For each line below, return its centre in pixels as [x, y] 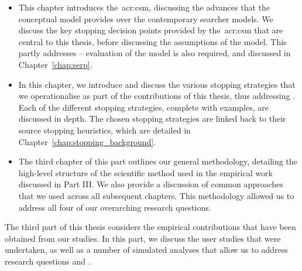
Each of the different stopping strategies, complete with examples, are [143, 107]
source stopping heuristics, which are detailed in [104, 130]
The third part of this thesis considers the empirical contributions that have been [150, 227]
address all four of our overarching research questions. [115, 207]
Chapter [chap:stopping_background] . [87, 141]
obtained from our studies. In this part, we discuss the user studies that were [143, 238]
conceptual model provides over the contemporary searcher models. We [146, 18]
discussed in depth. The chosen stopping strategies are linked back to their [152, 119]
